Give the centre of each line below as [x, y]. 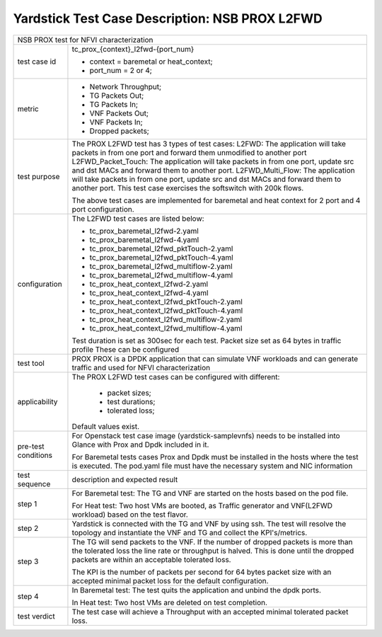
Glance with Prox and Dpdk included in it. [140, 444]
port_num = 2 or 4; [121, 70]
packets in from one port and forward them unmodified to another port [189, 152]
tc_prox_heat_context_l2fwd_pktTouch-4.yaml [166, 310]
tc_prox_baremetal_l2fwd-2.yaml [144, 231]
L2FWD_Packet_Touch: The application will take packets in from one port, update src [213, 161]
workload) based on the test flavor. [130, 515]
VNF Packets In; [116, 122]
